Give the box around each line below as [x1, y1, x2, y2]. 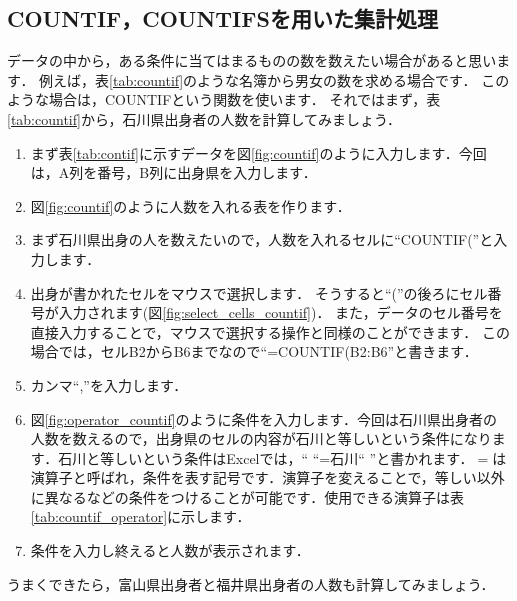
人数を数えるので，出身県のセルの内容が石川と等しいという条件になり [30, 428, 492, 449]
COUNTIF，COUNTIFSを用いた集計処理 [7, 3, 438, 34]
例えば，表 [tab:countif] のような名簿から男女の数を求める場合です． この [39, 69, 510, 90]
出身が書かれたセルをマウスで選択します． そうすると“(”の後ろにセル [30, 282, 488, 303]
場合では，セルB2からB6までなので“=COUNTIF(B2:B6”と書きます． [30, 341, 478, 362]
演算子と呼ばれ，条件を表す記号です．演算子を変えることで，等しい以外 [30, 467, 505, 488]
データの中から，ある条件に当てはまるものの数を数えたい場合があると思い [7, 50, 497, 71]
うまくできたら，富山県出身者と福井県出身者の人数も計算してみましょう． [7, 573, 495, 594]
